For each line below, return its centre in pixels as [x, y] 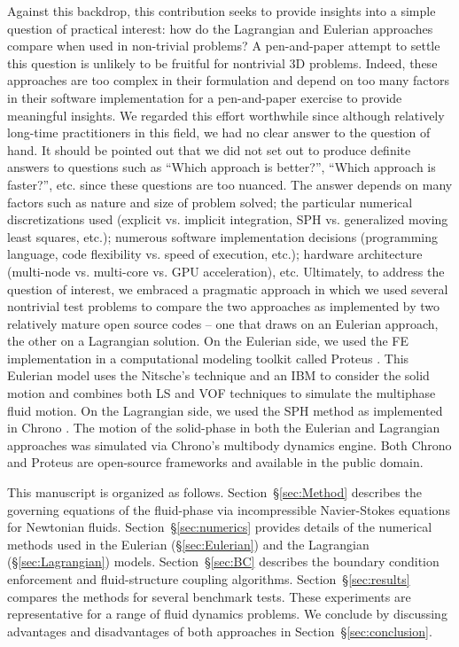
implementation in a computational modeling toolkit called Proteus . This [208, 358]
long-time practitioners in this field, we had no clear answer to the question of [219, 133]
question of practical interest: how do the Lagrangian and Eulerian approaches [220, 28]
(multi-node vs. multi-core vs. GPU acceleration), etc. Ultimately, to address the [226, 271]
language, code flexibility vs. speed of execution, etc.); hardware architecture [215, 254]
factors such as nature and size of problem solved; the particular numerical [210, 202]
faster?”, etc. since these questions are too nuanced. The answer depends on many [230, 184]
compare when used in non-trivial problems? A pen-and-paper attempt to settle [224, 46]
